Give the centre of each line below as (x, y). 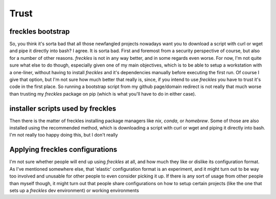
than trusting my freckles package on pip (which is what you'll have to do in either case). (103, 94)
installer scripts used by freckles (63, 108)
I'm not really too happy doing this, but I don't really (64, 135)
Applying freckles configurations (63, 150)
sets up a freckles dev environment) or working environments (74, 190)
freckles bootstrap (40, 31)
